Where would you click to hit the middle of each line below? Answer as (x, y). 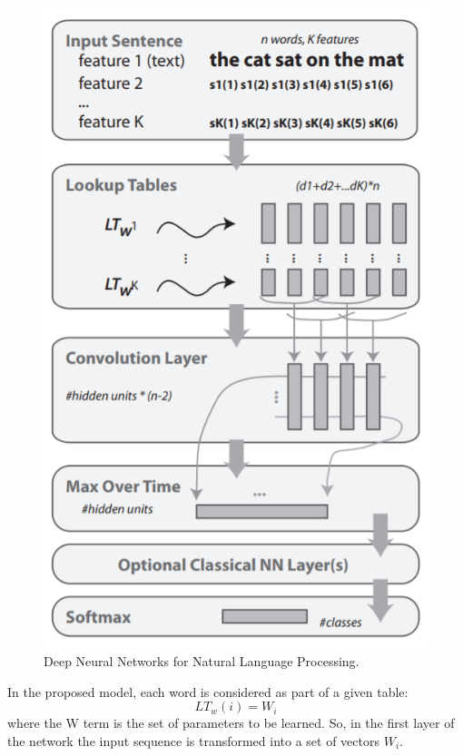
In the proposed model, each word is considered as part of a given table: (208, 691)
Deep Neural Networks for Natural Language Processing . (202, 661)
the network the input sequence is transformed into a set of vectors (194, 741)
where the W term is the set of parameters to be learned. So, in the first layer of (231, 723)
